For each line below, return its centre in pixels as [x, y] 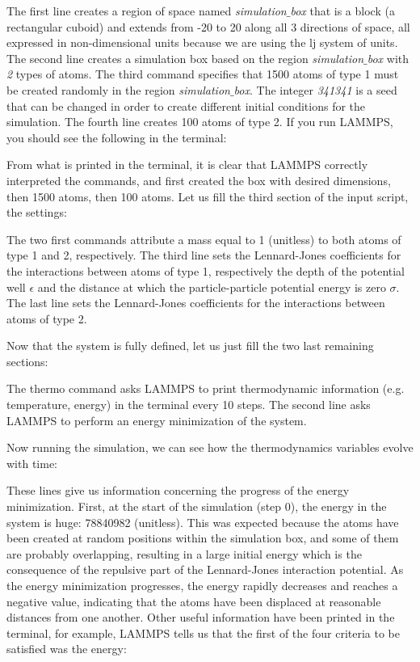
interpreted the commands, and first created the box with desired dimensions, [199, 180]
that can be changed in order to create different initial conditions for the [186, 105]
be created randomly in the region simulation [118, 89]
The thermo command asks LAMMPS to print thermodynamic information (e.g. [206, 388]
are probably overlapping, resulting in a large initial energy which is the [184, 553]
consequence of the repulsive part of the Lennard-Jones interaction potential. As [205, 569]
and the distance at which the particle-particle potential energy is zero [212, 287]
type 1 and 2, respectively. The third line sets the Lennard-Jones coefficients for [204, 255]
